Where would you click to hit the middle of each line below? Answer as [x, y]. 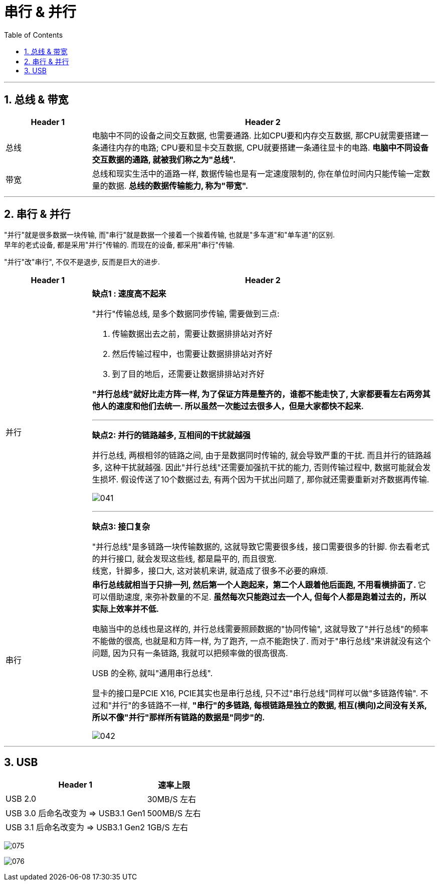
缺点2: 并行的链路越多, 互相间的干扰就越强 [171, 435]
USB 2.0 [21, 799]
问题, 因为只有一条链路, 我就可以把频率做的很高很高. [190, 653]
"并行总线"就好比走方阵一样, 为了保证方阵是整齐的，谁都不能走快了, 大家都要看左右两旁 [257, 394]
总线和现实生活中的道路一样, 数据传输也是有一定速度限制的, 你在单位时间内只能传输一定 [257, 173]
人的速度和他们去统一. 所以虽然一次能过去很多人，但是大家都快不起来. [232, 406]
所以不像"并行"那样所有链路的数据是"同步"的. [178, 718]
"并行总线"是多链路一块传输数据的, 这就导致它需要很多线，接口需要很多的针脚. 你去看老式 [261, 547]
